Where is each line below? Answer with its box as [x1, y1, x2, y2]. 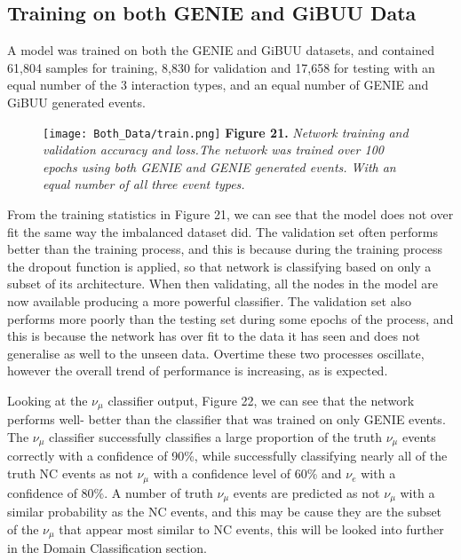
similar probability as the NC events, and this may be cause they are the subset [7, 501, 442, 520]
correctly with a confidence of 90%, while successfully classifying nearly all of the [7, 446, 448, 465]
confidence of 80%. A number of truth [7, 483, 213, 501]
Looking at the [7, 390, 88, 409]
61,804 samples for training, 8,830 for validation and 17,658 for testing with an [7, 58, 435, 76]
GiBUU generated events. [7, 92, 146, 111]
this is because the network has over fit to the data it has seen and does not [7, 327, 420, 345]
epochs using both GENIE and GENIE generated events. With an [43, 157, 396, 176]
